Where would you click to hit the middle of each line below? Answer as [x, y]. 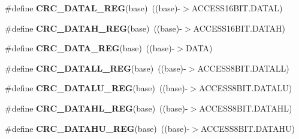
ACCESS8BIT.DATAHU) [248, 128]
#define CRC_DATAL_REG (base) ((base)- [93, 8]
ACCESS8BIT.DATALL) [243, 68]
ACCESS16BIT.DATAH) [239, 28]
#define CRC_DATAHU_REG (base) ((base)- [97, 128]
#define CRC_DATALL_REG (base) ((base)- [96, 68]
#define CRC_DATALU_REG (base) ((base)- [96, 88]
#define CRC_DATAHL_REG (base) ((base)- [96, 108]
